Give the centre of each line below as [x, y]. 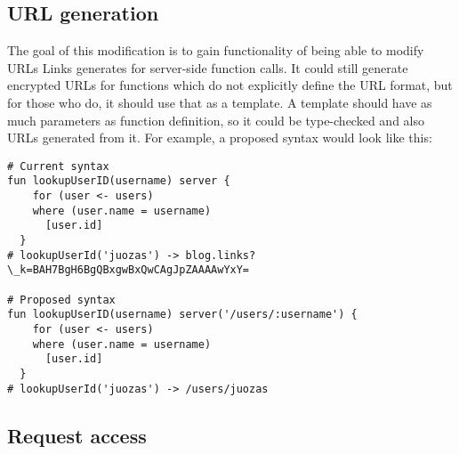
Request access [77, 435]
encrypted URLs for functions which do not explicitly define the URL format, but [230, 85]
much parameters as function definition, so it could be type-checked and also [216, 120]
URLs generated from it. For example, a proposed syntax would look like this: [220, 138]
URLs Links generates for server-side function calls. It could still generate [208, 67]
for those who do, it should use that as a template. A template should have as [220, 102]
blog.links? [221, 255]
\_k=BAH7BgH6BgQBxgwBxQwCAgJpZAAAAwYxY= [129, 270]
